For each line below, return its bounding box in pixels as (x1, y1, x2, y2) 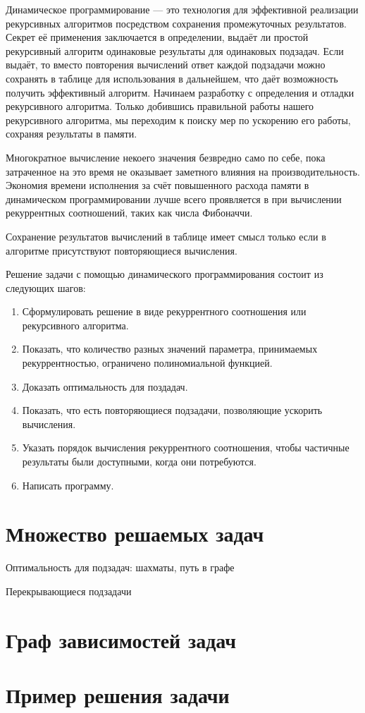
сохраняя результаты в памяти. (6, 126, 137, 141)
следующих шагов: (6, 280, 86, 295)
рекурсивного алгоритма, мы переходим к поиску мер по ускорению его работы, (6, 112, 351, 127)
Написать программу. (22, 477, 114, 492)
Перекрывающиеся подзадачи (6, 583, 132, 598)
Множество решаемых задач (6, 519, 264, 548)
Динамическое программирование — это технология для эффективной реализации (6, 2, 359, 16)
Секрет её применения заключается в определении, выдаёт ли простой (6, 30, 309, 44)
